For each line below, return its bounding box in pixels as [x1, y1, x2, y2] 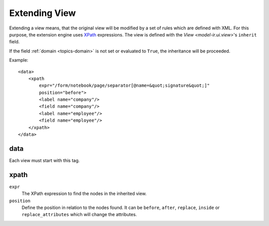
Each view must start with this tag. [9, 157, 80, 163]
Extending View [9, 7, 76, 18]
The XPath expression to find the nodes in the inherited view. [21, 191, 147, 197]
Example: [9, 57, 28, 63]
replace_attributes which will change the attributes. [21, 212, 137, 218]
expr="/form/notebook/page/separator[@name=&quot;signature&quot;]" [39, 83, 210, 88]
